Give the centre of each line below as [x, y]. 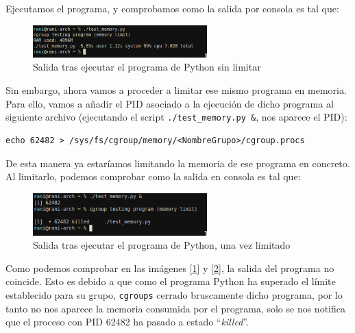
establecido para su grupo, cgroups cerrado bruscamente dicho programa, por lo [174, 294]
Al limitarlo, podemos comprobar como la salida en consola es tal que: [153, 176]
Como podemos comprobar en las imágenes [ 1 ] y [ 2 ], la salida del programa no [170, 268]
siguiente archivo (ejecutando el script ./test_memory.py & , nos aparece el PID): [176, 117]
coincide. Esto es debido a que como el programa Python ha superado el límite [171, 281]
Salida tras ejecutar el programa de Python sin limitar [147, 67]
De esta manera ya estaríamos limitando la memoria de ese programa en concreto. [178, 163]
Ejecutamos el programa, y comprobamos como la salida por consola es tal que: [172, 8]
